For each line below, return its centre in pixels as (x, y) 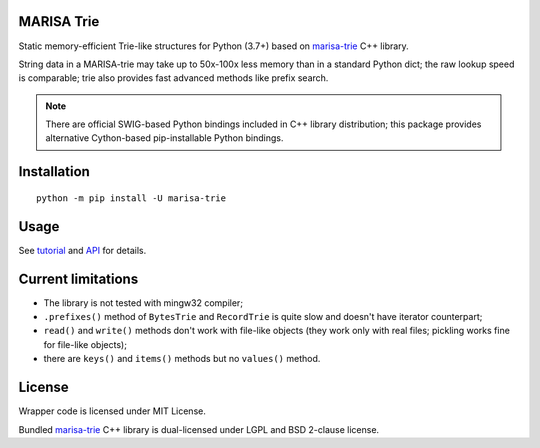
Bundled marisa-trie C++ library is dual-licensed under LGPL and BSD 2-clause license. (199, 429)
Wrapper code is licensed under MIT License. (112, 411)
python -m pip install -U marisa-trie (131, 198)
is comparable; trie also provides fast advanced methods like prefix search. (173, 78)
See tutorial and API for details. (82, 250)
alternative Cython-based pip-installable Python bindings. (164, 138)
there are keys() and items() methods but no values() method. (182, 359)
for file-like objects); (85, 344)
